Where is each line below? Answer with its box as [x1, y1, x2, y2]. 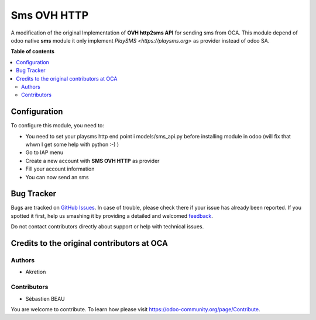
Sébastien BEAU [25, 295, 65, 302]
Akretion [25, 269, 46, 276]
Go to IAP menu [25, 149, 64, 156]
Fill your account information [25, 165, 95, 172]
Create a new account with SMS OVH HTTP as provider [25, 157, 160, 164]
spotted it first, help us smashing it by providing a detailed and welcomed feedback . [11, 212, 214, 219]
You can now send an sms [25, 173, 89, 180]
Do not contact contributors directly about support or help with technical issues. [11, 223, 204, 230]
